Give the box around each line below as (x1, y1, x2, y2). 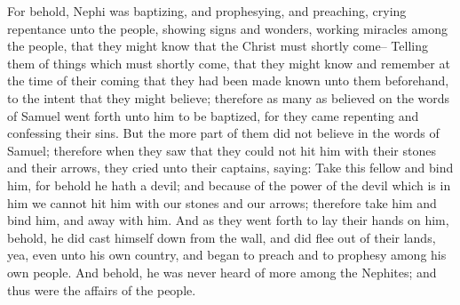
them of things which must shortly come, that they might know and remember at (7, 53, 450, 72)
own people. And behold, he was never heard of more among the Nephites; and (7, 262, 437, 281)
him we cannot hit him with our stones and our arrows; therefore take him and (7, 193, 437, 212)
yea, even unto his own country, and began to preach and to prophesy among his (7, 245, 447, 264)
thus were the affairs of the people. (7, 280, 196, 299)
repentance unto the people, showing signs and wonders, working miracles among (7, 19, 448, 37)
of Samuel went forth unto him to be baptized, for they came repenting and (7, 106, 419, 124)
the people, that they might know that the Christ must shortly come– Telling (7, 36, 428, 55)
